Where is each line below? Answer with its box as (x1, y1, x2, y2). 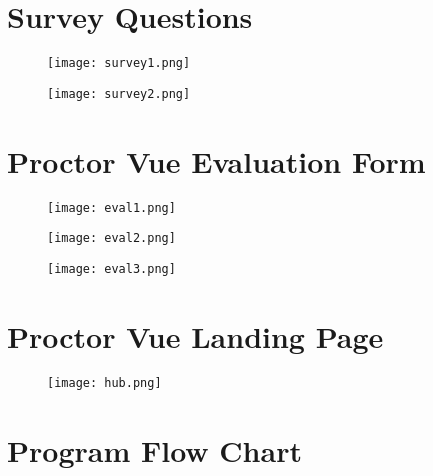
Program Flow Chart (7, 429, 302, 470)
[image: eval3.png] (47, 261, 176, 276)
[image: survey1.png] (47, 56, 191, 71)
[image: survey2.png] (47, 86, 191, 101)
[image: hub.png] (47, 375, 162, 390)
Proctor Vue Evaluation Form (7, 140, 426, 181)
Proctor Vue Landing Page (7, 315, 384, 356)
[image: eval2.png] (47, 231, 176, 246)
